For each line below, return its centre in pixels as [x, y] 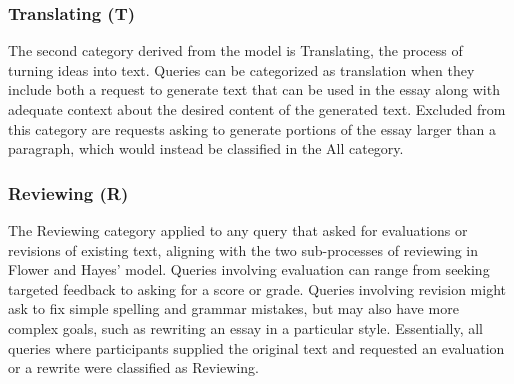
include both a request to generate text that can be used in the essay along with [254, 89]
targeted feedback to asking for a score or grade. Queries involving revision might [257, 288]
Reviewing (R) [68, 192]
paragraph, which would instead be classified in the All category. [206, 148]
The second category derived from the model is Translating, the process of [235, 50]
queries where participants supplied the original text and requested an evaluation [256, 347]
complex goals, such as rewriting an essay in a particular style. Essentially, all [246, 327]
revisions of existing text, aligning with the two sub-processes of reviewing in [243, 249]
